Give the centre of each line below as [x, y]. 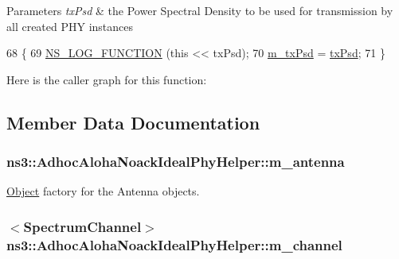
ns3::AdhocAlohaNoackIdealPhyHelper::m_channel [174, 244]
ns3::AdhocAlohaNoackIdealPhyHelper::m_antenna [176, 162]
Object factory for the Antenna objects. [103, 191]
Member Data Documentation [133, 122]
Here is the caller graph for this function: [107, 79]
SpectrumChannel [82, 226]
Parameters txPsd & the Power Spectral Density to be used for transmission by [200, 10]
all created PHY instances [70, 26]
